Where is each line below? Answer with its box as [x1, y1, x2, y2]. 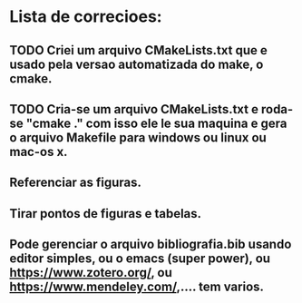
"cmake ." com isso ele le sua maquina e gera [25, 115, 287, 131]
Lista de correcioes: [9, 6, 162, 27]
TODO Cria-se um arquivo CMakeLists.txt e [9, 102, 258, 117]
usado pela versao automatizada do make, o [9, 56, 264, 72]
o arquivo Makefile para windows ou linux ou [9, 130, 268, 145]
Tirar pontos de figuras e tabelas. [9, 206, 202, 221]
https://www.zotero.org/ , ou [9, 265, 172, 280]
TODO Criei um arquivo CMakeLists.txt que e [9, 43, 268, 58]
